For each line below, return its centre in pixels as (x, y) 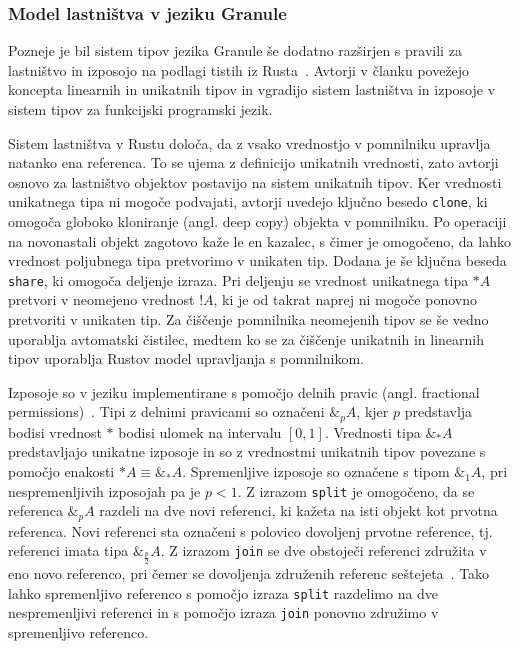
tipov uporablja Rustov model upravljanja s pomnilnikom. (186, 358)
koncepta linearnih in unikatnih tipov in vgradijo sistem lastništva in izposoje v (252, 89)
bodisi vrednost (55, 431)
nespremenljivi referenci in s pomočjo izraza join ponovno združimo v (223, 612)
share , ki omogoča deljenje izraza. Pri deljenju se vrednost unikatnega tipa (238, 279)
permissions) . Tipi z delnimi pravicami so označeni (166, 411)
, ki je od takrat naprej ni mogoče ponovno (345, 299)
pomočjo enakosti (61, 471)
